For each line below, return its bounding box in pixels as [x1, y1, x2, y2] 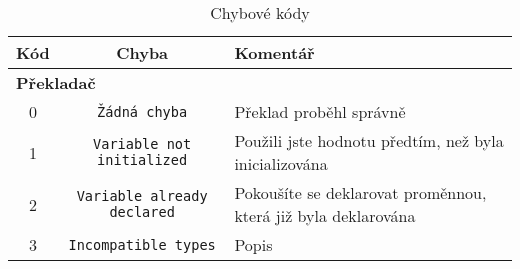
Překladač [16, 71, 96, 94]
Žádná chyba [97, 103, 188, 120]
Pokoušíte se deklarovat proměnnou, [234, 181, 487, 204]
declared [109, 204, 175, 220]
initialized [97, 152, 188, 168]
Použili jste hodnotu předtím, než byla [234, 129, 504, 152]
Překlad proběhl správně [234, 100, 406, 123]
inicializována [234, 152, 328, 175]
